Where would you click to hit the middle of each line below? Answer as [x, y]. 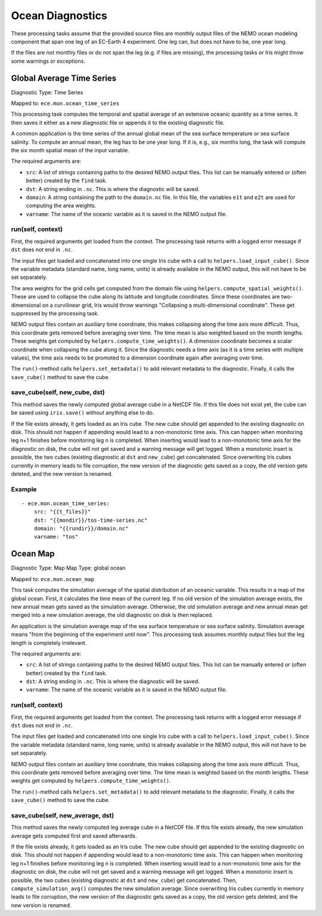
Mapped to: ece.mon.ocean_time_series [65, 103]
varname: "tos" [56, 537]
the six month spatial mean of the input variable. [70, 150]
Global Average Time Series [64, 78]
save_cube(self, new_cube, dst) [58, 392]
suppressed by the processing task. [55, 313]
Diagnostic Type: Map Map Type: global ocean [68, 568]
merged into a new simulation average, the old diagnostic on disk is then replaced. [112, 615]
